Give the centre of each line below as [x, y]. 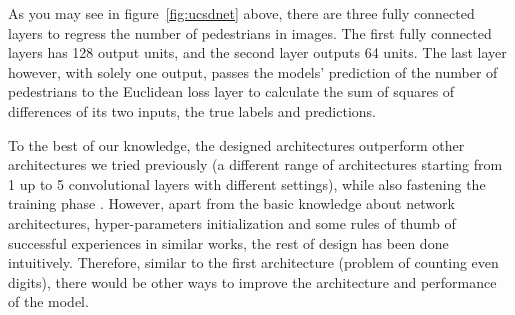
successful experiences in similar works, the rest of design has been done [228, 242]
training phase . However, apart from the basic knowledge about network [231, 203]
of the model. [48, 301]
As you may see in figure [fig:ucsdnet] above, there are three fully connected [241, 13]
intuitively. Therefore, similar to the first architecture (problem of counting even [253, 262]
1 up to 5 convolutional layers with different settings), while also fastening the [247, 183]
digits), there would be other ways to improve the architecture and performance [252, 281]
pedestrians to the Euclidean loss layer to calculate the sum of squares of [231, 91]
